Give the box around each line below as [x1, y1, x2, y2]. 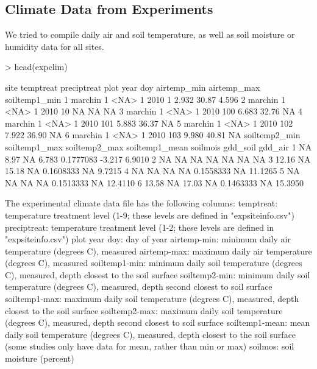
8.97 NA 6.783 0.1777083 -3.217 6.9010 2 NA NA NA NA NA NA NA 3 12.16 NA [5, 152, 311, 165]
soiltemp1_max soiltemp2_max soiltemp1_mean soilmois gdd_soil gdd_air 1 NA [5, 140, 312, 153]
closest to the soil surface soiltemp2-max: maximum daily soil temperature [5, 304, 283, 317]
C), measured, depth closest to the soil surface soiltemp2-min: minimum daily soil [5, 268, 310, 281]
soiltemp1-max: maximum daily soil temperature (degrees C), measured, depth [5, 292, 299, 305]
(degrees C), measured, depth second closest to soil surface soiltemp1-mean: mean [5, 316, 310, 329]
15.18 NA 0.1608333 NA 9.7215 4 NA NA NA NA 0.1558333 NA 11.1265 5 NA [5, 164, 300, 177]
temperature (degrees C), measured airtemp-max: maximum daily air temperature [5, 244, 312, 257]
